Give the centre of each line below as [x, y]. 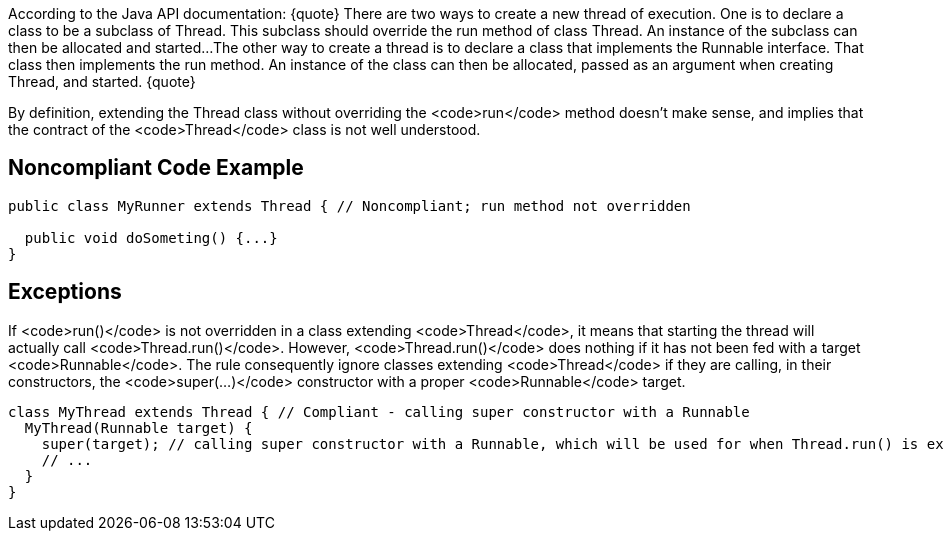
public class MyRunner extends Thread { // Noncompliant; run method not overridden [349, 205]
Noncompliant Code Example [156, 168]
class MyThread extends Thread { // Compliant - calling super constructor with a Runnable [379, 411]
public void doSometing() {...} [151, 237]
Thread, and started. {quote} [102, 81]
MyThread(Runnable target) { [138, 427]
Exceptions [65, 292]
